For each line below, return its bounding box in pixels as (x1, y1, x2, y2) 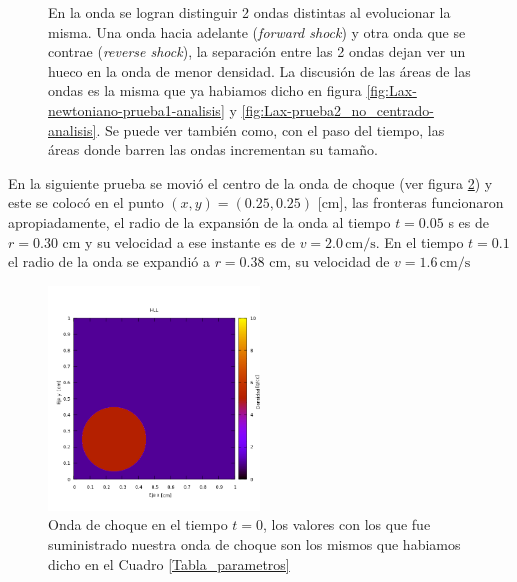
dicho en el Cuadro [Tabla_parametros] (48, 553, 290, 574)
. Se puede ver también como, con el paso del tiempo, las (96, 119, 445, 140)
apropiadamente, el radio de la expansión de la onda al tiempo (8, 211, 391, 232)
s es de (448, 211, 489, 232)
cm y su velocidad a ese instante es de (62, 231, 295, 252)
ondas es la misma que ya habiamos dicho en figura (48, 80, 362, 101)
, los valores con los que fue (263, 514, 431, 535)
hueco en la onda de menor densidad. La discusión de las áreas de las (48, 60, 471, 81)
